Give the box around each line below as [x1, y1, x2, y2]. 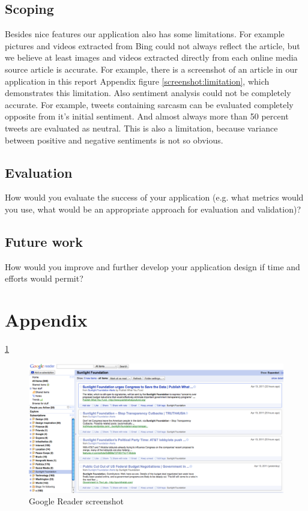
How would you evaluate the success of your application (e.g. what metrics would [5, 191, 304, 204]
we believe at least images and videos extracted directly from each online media [5, 51, 298, 64]
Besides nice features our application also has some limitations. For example [5, 28, 285, 40]
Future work [5, 232, 83, 250]
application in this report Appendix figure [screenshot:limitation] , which [5, 74, 270, 87]
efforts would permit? [5, 272, 83, 285]
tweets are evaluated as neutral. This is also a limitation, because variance [5, 121, 278, 134]
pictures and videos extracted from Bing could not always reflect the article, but [5, 39, 300, 52]
